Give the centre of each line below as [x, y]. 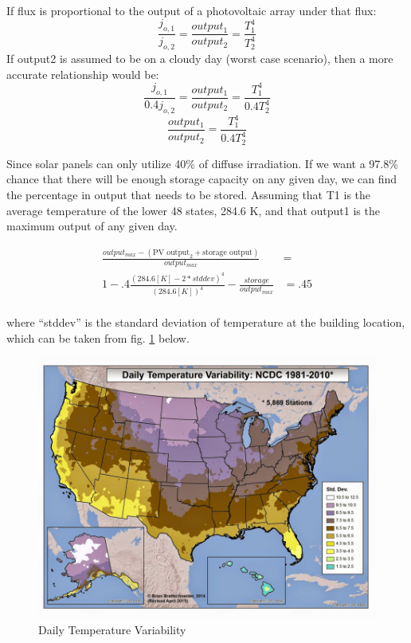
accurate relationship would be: [83, 74]
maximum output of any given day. [92, 226]
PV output [171, 252]
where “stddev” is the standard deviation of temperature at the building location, [206, 322]
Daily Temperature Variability [112, 629]
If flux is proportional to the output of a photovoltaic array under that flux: [192, 10]
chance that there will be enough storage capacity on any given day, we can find [202, 179]
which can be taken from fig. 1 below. [98, 337]
